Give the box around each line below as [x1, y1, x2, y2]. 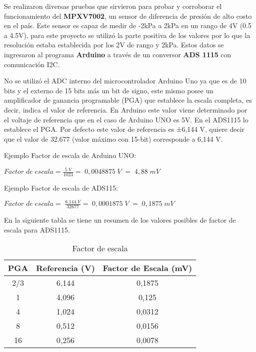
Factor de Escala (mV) [103, 262, 192, 274]
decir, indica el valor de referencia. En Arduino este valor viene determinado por [4, 104, 248, 115]
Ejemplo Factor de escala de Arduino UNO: [4, 150, 136, 160]
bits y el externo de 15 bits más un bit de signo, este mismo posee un [4, 85, 214, 95]
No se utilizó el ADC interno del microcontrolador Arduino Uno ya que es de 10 [4, 76, 247, 86]
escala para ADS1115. [4, 224, 70, 235]
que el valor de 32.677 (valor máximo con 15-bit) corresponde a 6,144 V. [4, 133, 223, 144]
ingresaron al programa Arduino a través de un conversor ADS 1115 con [4, 49, 231, 59]
